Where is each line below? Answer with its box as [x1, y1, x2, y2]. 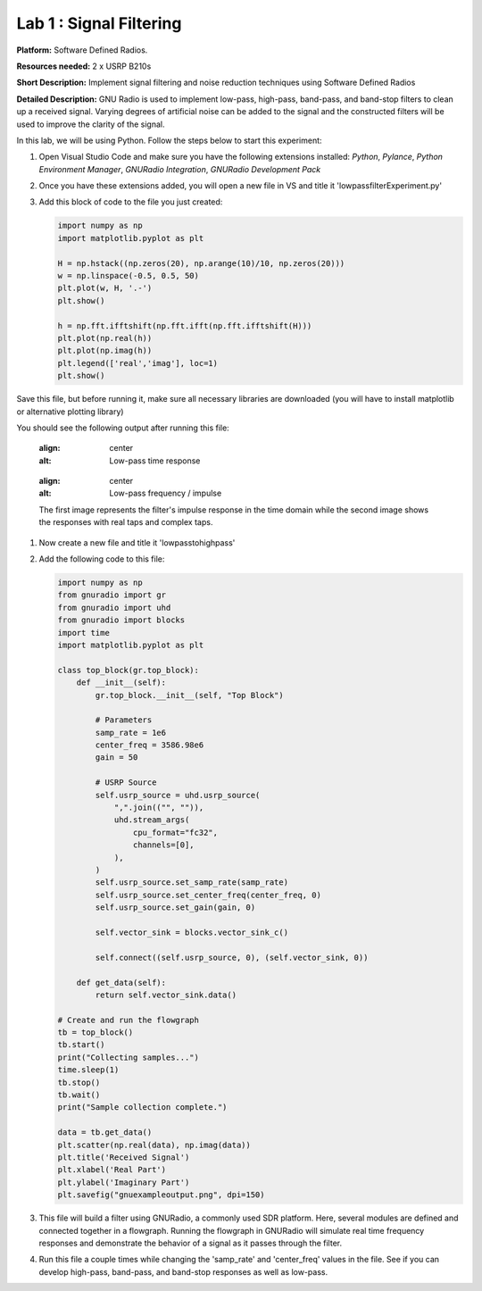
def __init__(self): [76, 678, 167, 687]
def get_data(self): [76, 978, 167, 987]
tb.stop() [57, 1077, 101, 1087]
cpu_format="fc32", [132, 827, 219, 837]
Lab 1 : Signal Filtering [16, 13, 182, 33]
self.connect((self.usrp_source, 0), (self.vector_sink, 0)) [95, 952, 369, 962]
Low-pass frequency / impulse [109, 487, 222, 499]
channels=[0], [132, 840, 195, 850]
